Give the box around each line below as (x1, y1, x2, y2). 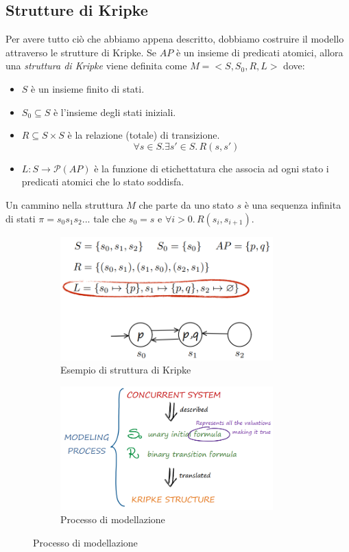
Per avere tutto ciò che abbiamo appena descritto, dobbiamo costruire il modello (5, 32, 344, 46)
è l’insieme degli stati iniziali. (53, 104, 176, 119)
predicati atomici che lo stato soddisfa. (21, 174, 184, 189)
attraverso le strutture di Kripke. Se (5, 45, 157, 59)
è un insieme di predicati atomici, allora (176, 45, 344, 59)
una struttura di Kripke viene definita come (5, 58, 187, 73)
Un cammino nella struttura (5, 197, 123, 211)
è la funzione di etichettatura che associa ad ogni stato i (94, 161, 329, 175)
